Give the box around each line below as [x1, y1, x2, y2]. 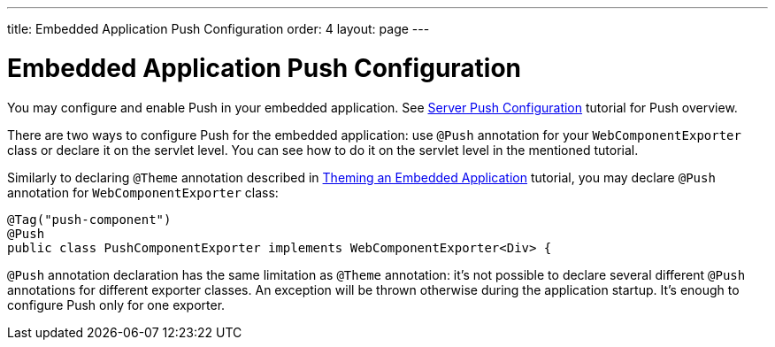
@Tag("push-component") [7, 212, 172, 227]
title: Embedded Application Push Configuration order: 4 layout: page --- [7, 21, 430, 36]
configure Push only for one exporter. [7, 297, 226, 312]
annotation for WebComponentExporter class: [7, 184, 279, 200]
